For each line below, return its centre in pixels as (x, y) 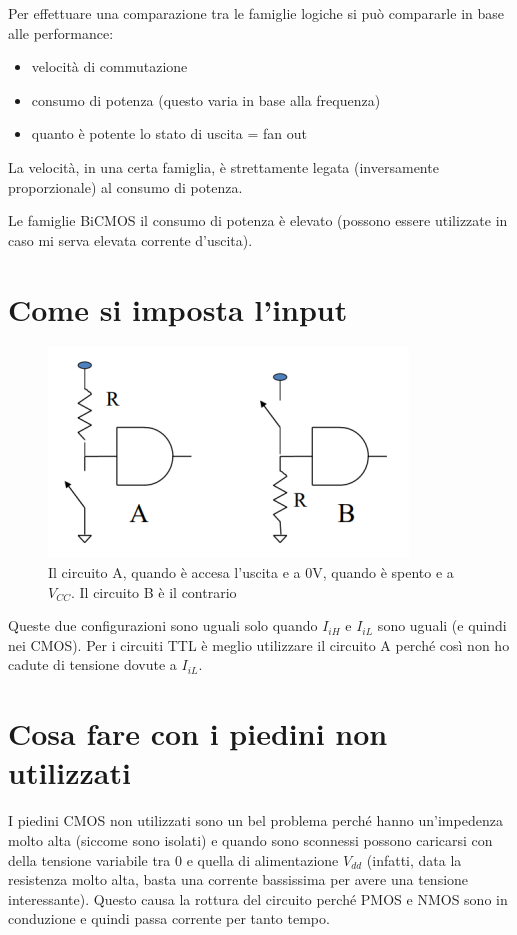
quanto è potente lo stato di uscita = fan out (169, 133)
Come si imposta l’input (178, 308)
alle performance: (61, 32)
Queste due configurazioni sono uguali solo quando (163, 625)
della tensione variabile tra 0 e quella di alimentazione (173, 859)
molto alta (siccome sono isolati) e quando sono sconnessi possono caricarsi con (250, 839)
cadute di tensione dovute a (92, 664)
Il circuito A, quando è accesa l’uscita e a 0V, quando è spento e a (251, 572)
